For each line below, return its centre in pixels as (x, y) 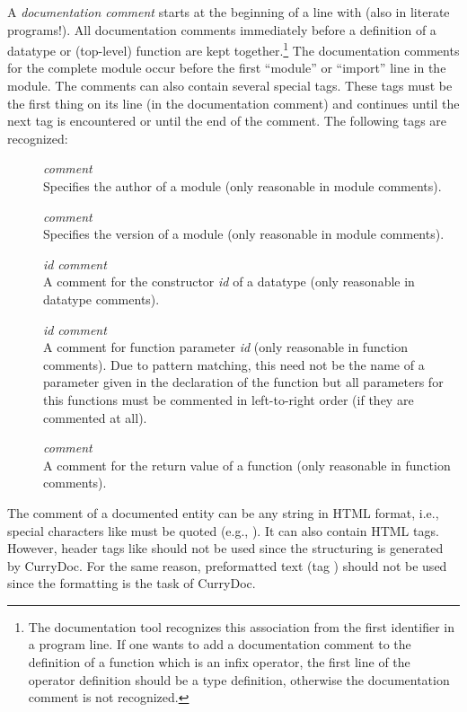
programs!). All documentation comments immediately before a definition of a (222, 29)
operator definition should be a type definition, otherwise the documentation (239, 679)
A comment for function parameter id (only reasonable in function (226, 347)
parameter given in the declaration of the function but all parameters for (243, 382)
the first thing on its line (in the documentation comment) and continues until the (233, 103)
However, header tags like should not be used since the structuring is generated (225, 548)
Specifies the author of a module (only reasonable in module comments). (242, 186)
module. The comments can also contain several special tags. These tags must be (230, 86)
